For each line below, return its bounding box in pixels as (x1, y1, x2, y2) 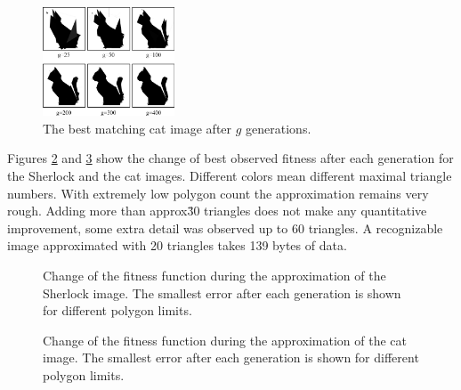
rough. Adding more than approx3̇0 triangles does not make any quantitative (7, 201, 427, 220)
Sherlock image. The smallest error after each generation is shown (43, 283, 401, 302)
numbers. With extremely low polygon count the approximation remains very (7, 183, 429, 202)
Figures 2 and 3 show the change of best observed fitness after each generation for (7, 149, 454, 167)
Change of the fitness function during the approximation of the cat (43, 330, 407, 349)
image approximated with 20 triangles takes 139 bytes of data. (7, 236, 347, 255)
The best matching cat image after (43, 118, 232, 137)
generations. (246, 118, 311, 137)
